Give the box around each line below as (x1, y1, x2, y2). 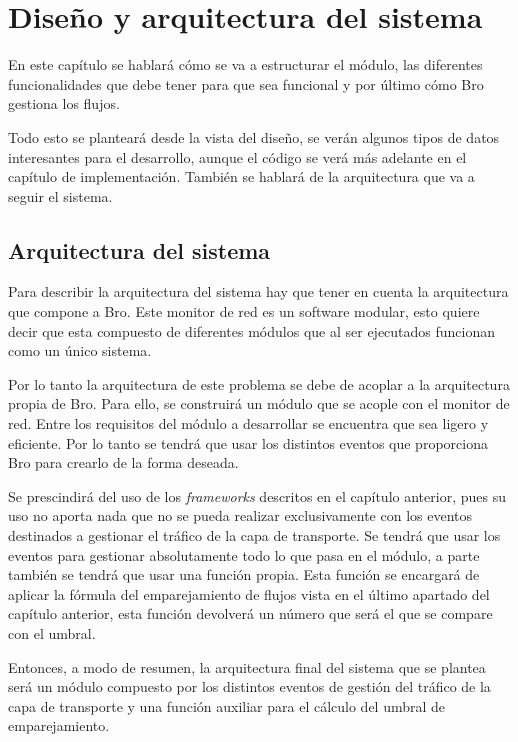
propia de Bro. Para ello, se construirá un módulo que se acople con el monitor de (8, 393, 510, 414)
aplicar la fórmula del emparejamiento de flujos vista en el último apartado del (8, 583, 490, 604)
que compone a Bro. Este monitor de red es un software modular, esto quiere (8, 301, 480, 322)
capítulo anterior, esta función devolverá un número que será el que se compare (8, 603, 493, 624)
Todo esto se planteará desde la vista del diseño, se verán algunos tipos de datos (8, 126, 500, 147)
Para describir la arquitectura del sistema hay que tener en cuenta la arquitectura (8, 281, 509, 302)
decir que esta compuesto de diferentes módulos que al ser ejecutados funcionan (8, 320, 496, 341)
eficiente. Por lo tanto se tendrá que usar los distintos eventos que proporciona (8, 432, 488, 453)
